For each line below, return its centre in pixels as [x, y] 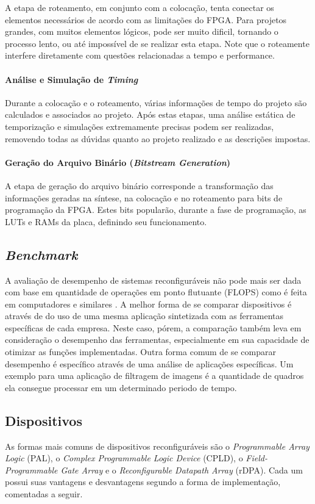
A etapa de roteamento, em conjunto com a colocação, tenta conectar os [140, 7]
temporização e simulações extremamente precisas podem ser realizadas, [140, 126]
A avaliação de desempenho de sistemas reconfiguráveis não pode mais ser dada [153, 280]
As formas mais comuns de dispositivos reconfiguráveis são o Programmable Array [157, 446]
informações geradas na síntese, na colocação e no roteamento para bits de [144, 197]
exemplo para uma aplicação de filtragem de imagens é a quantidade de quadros [154, 376]
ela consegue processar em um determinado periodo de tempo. [121, 387]
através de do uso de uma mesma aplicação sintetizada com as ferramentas [144, 316]
